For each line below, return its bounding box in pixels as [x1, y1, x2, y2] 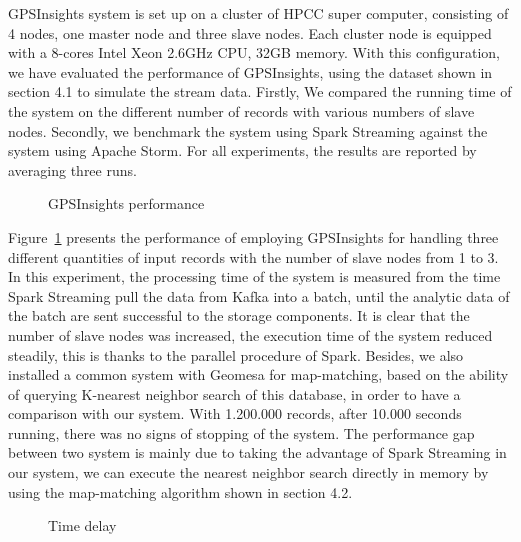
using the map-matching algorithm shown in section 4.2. [8, 481, 353, 502]
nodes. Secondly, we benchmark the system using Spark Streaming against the [8, 120, 488, 141]
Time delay [48, 515, 117, 536]
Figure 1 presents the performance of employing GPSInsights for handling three [8, 226, 499, 247]
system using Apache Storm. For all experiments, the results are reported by [8, 140, 477, 161]
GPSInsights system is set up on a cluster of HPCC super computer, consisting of [8, 3, 509, 23]
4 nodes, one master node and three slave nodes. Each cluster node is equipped [8, 22, 492, 43]
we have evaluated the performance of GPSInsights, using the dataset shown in [8, 61, 493, 82]
